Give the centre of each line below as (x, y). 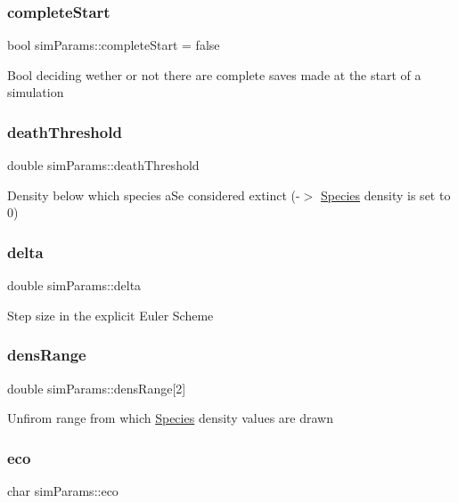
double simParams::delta (74, 285)
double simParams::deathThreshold (103, 165)
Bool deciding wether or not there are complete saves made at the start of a (214, 74)
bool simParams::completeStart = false (114, 45)
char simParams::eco (63, 491)
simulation (36, 92)
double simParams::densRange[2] (97, 388)
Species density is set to (386, 195)
